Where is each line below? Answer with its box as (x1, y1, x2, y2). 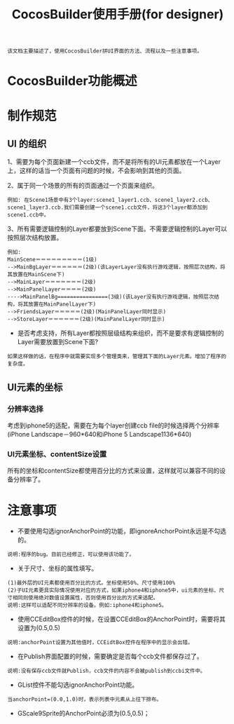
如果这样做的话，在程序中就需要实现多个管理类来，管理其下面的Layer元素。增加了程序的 (7, 353, 226, 360)
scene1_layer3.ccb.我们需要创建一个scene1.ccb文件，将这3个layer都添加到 (7, 204, 208, 211)
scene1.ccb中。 (7, 212, 50, 219)
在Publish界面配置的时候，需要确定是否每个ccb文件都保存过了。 (17, 653, 203, 661)
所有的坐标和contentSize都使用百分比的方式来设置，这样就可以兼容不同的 (7, 467, 220, 475)
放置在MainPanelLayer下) (27, 301, 97, 308)
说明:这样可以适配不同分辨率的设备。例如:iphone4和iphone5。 (7, 602, 167, 609)
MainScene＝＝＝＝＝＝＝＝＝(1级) (7, 257, 97, 264)
